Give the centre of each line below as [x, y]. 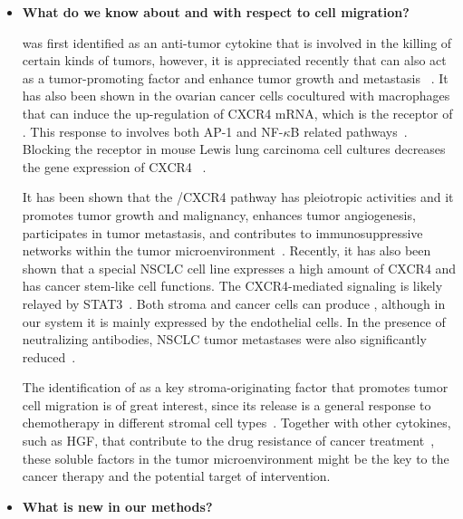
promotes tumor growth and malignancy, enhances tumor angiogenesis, [219, 214]
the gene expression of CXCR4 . [114, 166]
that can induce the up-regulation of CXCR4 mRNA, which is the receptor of [237, 113]
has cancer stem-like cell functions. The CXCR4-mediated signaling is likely [232, 286]
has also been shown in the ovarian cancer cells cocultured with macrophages [236, 96]
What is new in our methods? [117, 506]
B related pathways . [349, 131]
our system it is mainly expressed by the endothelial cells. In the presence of [234, 321]
